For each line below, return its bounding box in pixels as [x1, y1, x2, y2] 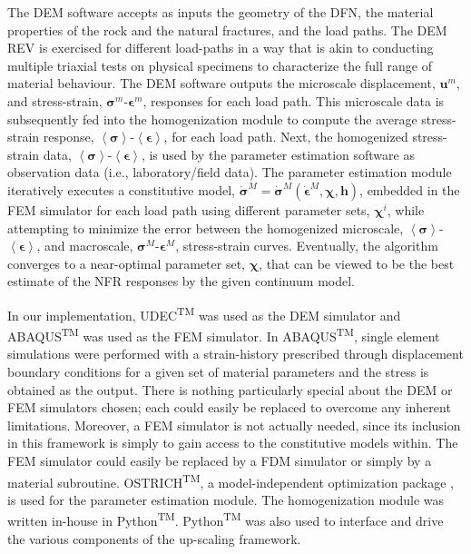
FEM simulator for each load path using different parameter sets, [7, 200, 370, 219]
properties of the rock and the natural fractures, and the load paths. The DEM [7, 20, 447, 39]
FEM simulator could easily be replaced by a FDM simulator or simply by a [7, 450, 432, 470]
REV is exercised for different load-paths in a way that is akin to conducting [7, 38, 434, 57]
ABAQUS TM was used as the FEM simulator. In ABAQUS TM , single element [7, 324, 440, 345]
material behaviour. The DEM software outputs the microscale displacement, [7, 74, 436, 93]
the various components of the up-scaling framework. [7, 529, 301, 548]
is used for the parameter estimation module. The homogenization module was [7, 490, 445, 509]
